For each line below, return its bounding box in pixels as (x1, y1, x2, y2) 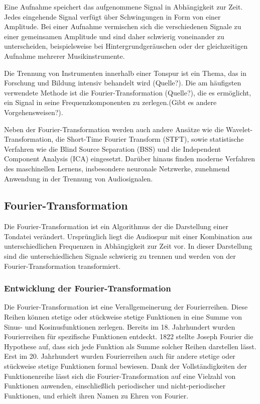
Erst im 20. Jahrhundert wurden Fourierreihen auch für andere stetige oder (4, 351, 235, 361)
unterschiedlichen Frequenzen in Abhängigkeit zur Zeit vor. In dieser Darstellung (4, 241, 252, 251)
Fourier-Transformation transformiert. (4, 260, 121, 271)
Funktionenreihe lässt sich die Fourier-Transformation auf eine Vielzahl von (4, 370, 236, 381)
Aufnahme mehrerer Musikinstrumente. (4, 50, 125, 61)
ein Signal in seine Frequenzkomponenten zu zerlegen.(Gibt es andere (4, 97, 217, 108)
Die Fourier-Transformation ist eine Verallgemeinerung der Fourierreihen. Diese (4, 301, 248, 312)
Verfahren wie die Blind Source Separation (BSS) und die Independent (4, 143, 221, 154)
